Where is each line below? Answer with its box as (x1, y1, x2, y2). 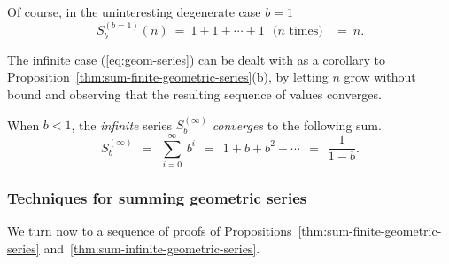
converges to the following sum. (212, 115, 382, 134)
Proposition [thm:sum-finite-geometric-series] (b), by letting (7, 67, 329, 86)
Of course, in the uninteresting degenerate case (7, 3, 261, 20)
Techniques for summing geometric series (7, 187, 307, 209)
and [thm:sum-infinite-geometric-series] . (43, 238, 260, 257)
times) (289, 25, 323, 38)
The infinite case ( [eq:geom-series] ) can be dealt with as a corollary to (7, 50, 385, 68)
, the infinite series (71, 115, 172, 134)
